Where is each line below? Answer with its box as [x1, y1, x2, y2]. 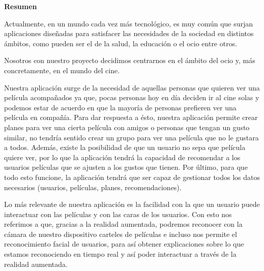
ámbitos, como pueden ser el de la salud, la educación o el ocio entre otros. [4, 38, 238, 48]
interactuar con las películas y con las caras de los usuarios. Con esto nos [4, 208, 232, 219]
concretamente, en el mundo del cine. [4, 65, 120, 75]
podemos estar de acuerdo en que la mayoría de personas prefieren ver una [4, 102, 237, 112]
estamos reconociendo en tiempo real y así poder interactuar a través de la [4, 249, 237, 259]
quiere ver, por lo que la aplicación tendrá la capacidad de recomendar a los [4, 152, 241, 162]
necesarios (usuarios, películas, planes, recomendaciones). [4, 182, 182, 192]
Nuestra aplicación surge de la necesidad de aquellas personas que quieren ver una [4, 82, 260, 93]
